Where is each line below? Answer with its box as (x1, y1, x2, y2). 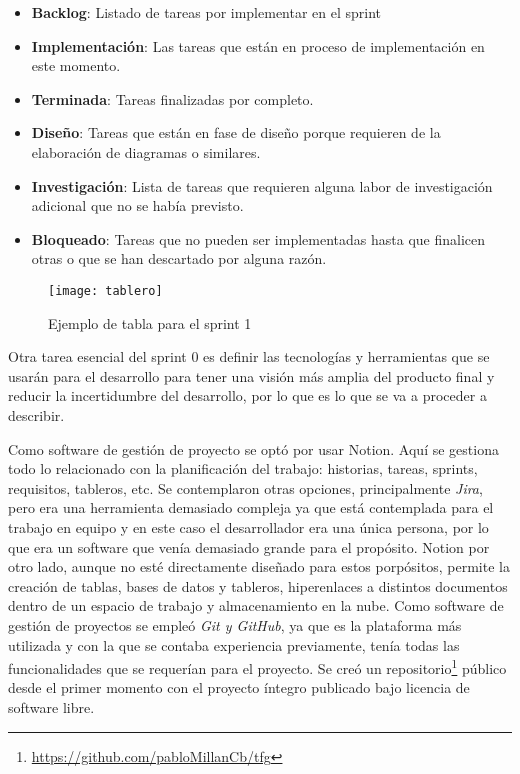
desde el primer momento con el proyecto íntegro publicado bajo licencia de (8, 677, 470, 698)
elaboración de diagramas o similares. (31, 141, 261, 162)
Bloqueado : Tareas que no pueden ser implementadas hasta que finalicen (31, 228, 486, 249)
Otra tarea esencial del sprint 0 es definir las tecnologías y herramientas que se (8, 346, 490, 367)
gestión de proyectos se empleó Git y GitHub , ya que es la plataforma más (8, 614, 462, 635)
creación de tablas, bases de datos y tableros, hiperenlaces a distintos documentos (8, 575, 508, 596)
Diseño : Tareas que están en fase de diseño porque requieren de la (31, 122, 441, 143)
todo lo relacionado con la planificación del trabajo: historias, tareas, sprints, (8, 458, 478, 479)
